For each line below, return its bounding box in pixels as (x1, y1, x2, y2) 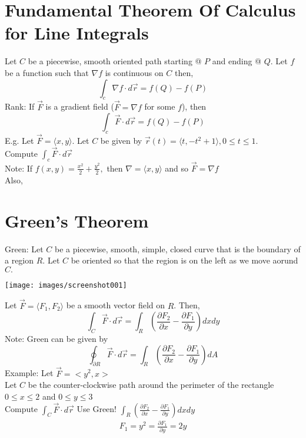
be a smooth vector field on (66, 299, 165, 311)
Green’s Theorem (5, 208, 149, 232)
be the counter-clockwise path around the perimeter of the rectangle (28, 378, 274, 391)
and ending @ (212, 55, 262, 67)
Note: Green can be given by (5, 332, 108, 344)
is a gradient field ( (45, 100, 114, 113)
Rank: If (5, 100, 35, 113)
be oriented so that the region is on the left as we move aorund (71, 254, 298, 266)
